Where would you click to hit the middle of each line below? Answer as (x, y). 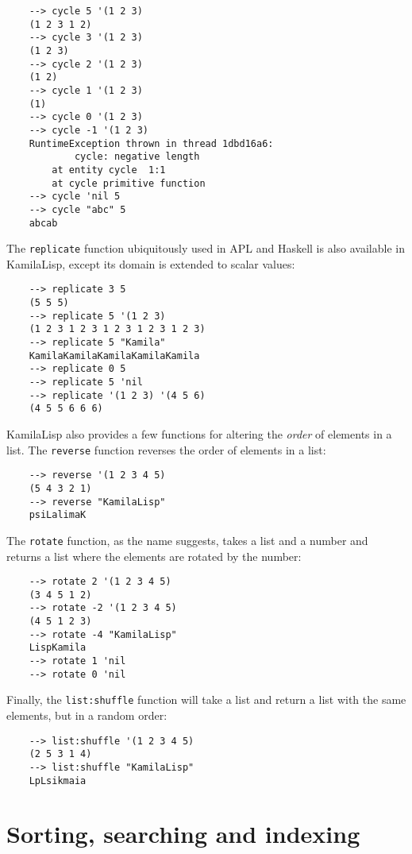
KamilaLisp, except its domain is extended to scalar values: (151, 263)
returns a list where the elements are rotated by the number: (154, 556)
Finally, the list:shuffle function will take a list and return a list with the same (206, 699)
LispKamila (58, 648)
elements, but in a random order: (87, 715)
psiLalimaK (58, 515)
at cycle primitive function (129, 183)
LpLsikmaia (58, 781)
